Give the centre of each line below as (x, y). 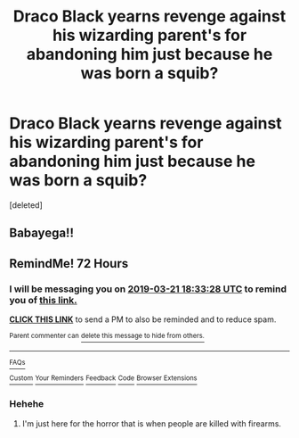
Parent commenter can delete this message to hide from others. (107, 336)
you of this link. (43, 300)
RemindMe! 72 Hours (69, 264)
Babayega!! (41, 233)
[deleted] (26, 205)
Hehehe (27, 404)
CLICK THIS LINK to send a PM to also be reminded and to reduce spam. (143, 319)
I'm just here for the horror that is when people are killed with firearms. (152, 423)
